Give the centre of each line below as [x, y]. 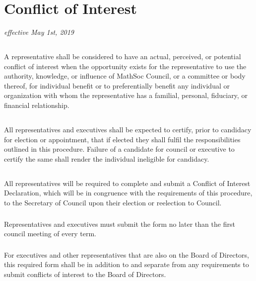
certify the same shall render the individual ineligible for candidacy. [107, 158]
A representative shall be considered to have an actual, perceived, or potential [123, 56]
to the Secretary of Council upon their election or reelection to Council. [113, 203]
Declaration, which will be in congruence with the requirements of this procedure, [128, 193]
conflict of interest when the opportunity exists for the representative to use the [125, 66]
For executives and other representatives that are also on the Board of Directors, [127, 254]
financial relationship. [37, 105]
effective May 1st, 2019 [39, 32]
